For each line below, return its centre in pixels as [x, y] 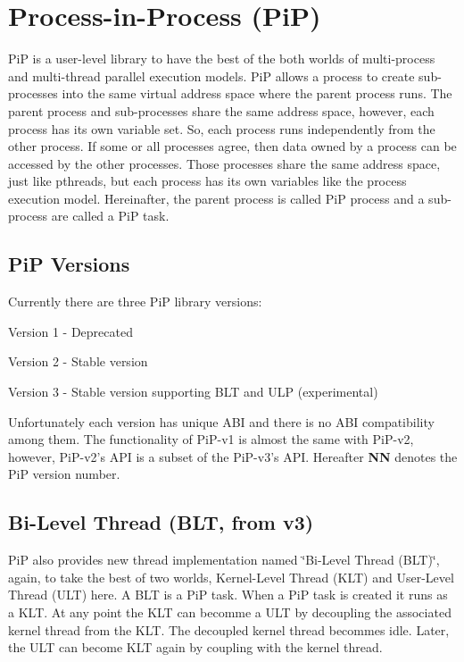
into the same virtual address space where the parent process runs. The [257, 93]
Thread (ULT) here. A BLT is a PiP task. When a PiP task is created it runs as [228, 595]
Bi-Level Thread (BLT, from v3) [161, 522]
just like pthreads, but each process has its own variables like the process [207, 181]
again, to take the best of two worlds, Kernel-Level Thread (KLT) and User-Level [231, 577]
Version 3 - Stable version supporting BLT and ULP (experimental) [193, 392]
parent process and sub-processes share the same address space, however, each [221, 110]
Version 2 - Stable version [78, 361]
